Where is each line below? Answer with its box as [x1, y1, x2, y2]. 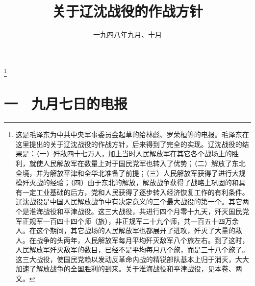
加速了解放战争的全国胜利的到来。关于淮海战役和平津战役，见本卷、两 [15, 263, 242, 274]
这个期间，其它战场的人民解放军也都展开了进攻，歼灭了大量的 [36, 225, 235, 236]
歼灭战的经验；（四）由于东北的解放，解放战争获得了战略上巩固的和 [22, 177, 239, 188]
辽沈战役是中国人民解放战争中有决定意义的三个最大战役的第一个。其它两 [15, 196, 249, 207]
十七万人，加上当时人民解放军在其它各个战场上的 [74, 148, 232, 159]
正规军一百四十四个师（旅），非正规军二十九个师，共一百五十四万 [22, 215, 232, 226]
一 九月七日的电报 [4, 94, 128, 114]
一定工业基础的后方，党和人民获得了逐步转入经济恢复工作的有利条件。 [22, 187, 249, 197]
